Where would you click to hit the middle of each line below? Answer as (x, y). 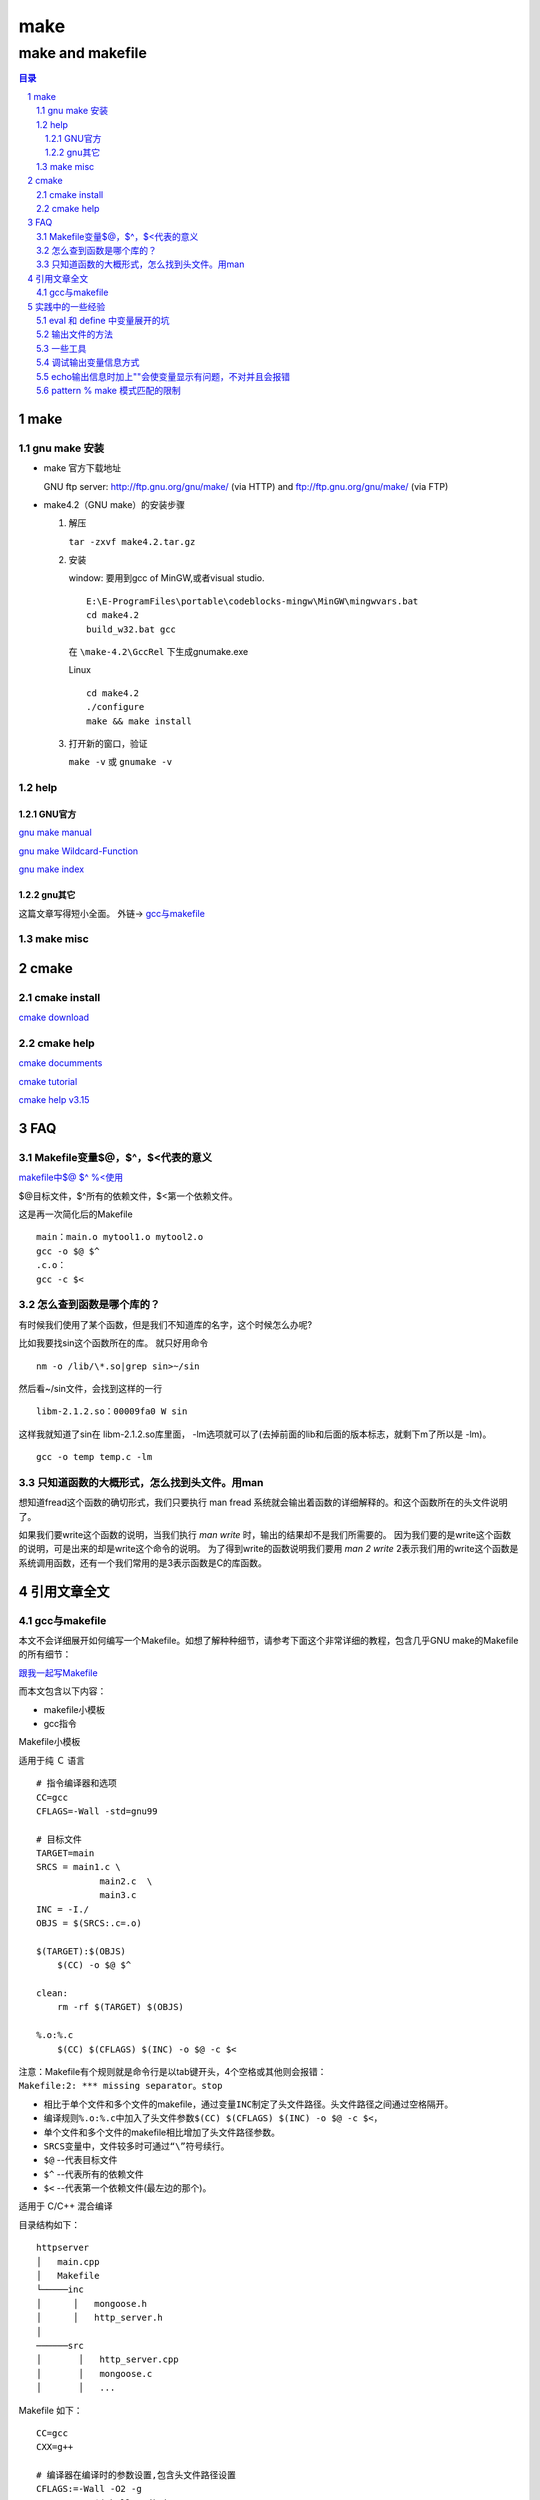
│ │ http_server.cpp (107, 2359)
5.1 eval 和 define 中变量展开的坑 (103, 321)
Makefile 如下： (51, 2410)
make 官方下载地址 (82, 468)
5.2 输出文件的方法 (75, 334)
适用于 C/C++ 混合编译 (65, 2206)
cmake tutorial (48, 1081)
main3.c (118, 1895)
